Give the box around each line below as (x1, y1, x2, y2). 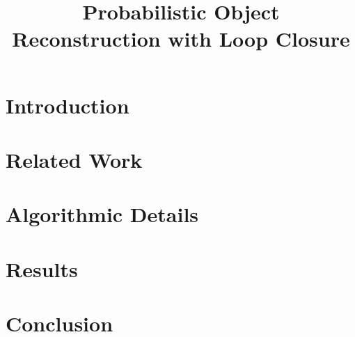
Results (6, 254, 78, 283)
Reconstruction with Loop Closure (12, 24, 350, 53)
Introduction (6, 91, 129, 119)
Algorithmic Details (6, 200, 199, 228)
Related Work (6, 145, 143, 173)
